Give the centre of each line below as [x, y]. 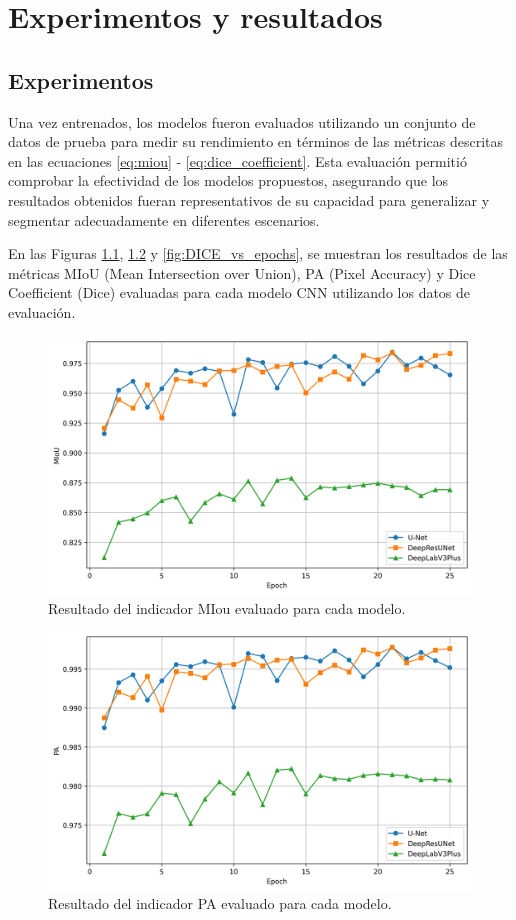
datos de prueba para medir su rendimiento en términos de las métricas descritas [256, 141]
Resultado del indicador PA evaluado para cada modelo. [220, 903]
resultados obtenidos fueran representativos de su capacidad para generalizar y [249, 199]
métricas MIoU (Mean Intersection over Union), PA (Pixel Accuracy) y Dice [242, 272]
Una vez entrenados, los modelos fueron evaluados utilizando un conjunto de [242, 121]
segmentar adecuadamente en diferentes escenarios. [164, 219]
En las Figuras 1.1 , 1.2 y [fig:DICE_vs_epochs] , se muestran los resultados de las [258, 253]
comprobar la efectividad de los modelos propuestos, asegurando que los [228, 180]
